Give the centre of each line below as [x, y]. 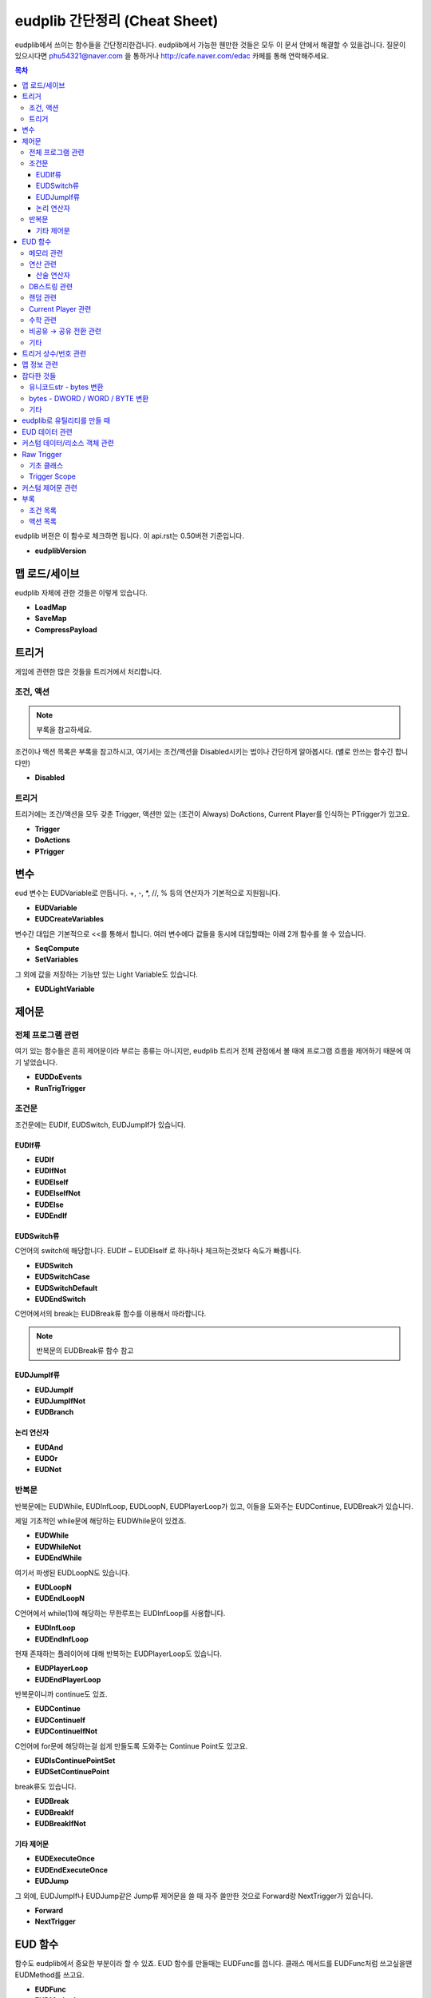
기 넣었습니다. [36, 1062]
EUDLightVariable [65, 989]
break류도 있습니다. [45, 1786]
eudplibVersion [61, 551]
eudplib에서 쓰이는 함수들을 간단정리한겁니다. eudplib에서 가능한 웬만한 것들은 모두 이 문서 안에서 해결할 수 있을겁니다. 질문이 [210, 45]
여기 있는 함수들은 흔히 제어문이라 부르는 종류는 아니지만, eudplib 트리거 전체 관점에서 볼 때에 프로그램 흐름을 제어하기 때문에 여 [213, 1051]
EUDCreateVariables [69, 919]
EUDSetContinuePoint [72, 1772]
